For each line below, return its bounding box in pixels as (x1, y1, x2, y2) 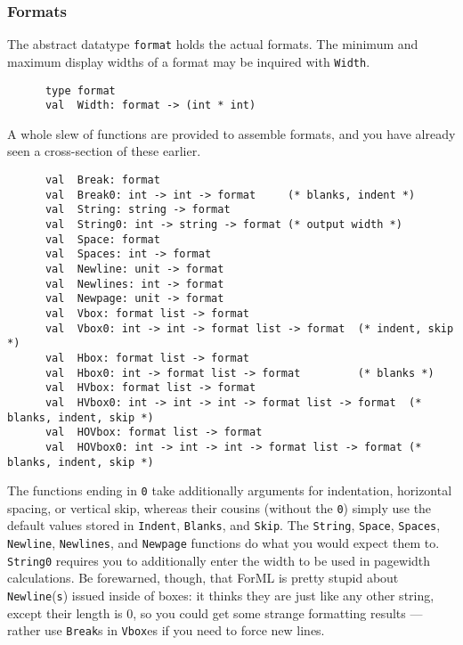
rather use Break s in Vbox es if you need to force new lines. (7, 621, 325, 640)
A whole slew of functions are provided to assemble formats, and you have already (7, 124, 456, 143)
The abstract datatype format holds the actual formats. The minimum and (7, 35, 418, 53)
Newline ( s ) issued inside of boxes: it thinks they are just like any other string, (7, 586, 435, 605)
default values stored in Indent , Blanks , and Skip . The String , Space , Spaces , (7, 516, 441, 535)
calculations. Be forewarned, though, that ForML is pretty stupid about (7, 568, 399, 587)
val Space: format (45, 233, 160, 246)
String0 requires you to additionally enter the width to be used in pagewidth (7, 551, 431, 569)
